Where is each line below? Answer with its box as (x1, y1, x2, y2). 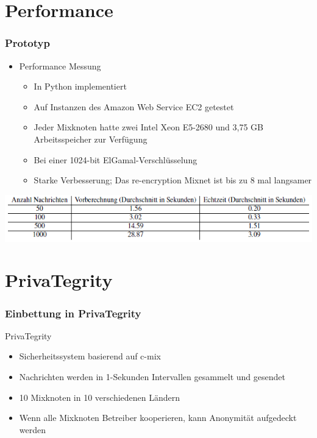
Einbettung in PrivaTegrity (5, 305, 141, 320)
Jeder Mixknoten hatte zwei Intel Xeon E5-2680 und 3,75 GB (34, 121, 263, 133)
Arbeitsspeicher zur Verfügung (34, 132, 148, 145)
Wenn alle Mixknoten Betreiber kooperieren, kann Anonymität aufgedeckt (19, 411, 297, 424)
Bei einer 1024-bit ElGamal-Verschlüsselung (34, 153, 198, 166)
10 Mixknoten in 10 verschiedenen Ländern (19, 390, 180, 403)
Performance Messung (19, 59, 101, 72)
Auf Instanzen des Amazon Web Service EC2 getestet (34, 100, 234, 113)
